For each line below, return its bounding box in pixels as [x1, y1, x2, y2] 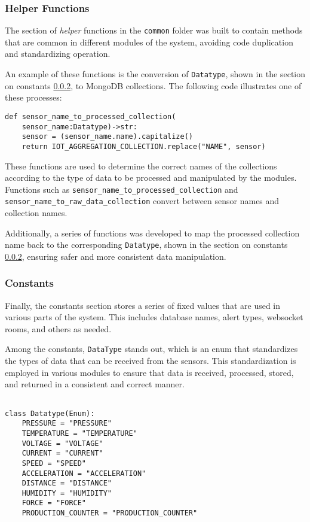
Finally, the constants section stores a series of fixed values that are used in [5, 299, 281, 311]
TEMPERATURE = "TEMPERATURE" [22, 429, 137, 438]
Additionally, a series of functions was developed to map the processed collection [5, 226, 300, 239]
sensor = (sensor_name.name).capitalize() [22, 132, 193, 141]
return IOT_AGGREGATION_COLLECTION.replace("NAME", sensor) [22, 142, 266, 151]
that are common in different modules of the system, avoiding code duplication [5, 35, 293, 48]
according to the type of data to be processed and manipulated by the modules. [5, 171, 297, 184]
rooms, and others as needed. [5, 322, 112, 335]
